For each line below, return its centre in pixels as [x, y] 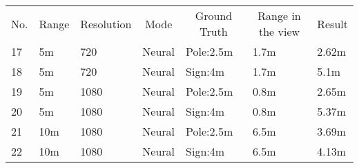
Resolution [106, 23]
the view [279, 31]
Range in [279, 15]
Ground [214, 15]
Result [332, 23]
